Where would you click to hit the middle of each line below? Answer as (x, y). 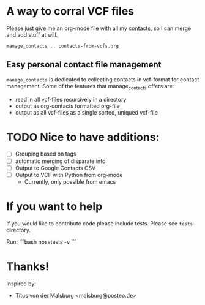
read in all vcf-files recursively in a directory (71, 99)
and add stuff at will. (32, 34)
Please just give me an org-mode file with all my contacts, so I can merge (99, 28)
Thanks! (28, 266)
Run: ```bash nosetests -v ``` (42, 242)
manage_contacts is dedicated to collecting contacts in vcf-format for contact (103, 79)
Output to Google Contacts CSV (55, 168)
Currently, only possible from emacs (70, 181)
